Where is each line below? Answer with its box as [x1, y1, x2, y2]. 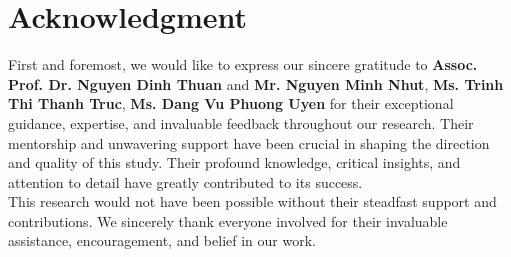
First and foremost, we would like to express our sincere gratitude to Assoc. [8, 54, 478, 75]
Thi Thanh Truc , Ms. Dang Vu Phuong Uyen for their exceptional [8, 93, 454, 114]
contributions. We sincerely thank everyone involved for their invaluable [8, 210, 448, 231]
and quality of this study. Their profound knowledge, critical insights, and [8, 152, 461, 173]
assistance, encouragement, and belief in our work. [8, 230, 316, 251]
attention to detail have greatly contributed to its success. [8, 171, 363, 192]
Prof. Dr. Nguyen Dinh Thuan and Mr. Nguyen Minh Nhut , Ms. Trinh [8, 73, 504, 94]
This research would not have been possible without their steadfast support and [8, 191, 497, 212]
